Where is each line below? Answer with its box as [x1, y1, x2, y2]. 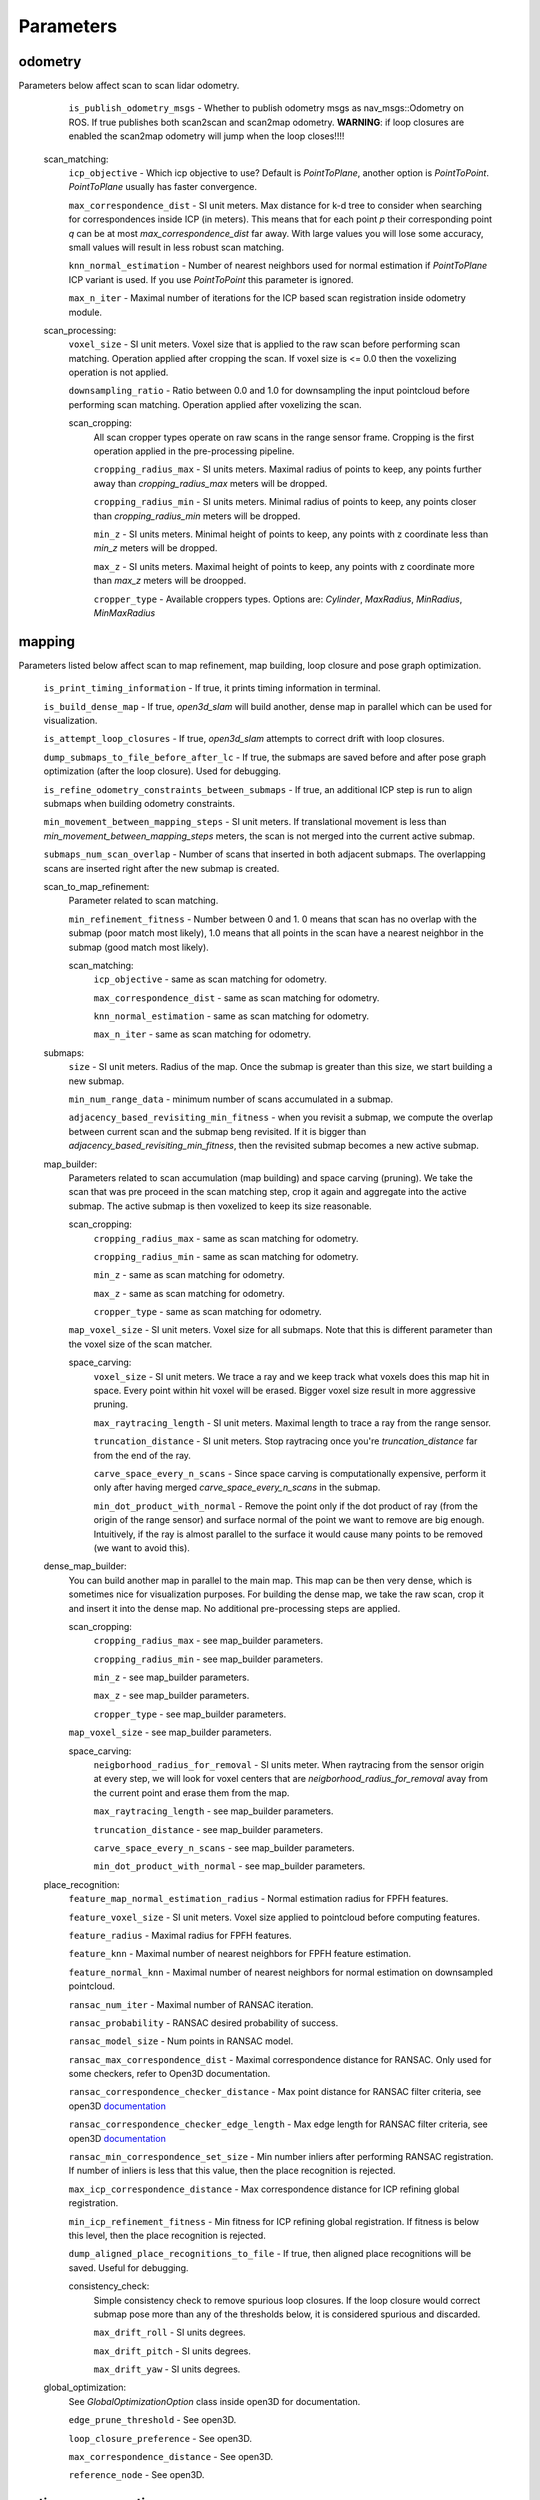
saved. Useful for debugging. [68, 2261, 189, 2274]
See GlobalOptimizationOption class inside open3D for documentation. [68, 2395, 361, 2407]
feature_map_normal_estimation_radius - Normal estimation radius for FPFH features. [68, 1893, 449, 1905]
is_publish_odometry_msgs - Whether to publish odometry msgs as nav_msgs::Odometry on [68, 102, 464, 114]
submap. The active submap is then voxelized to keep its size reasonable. [68, 1200, 372, 1212]
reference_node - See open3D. [68, 2469, 205, 2481]
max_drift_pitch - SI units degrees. [93, 2345, 252, 2357]
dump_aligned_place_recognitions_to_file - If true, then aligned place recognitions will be [68, 2248, 472, 2260]
